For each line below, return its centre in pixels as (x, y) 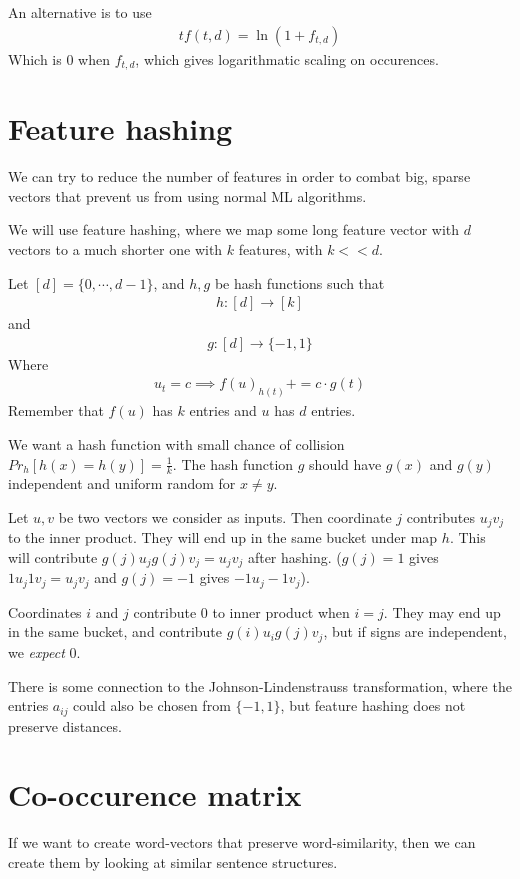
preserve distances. (65, 725)
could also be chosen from (152, 705)
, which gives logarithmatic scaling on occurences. (287, 58)
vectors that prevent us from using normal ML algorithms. (187, 195)
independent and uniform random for (122, 483)
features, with (280, 248)
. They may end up (442, 611)
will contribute (53, 556)
